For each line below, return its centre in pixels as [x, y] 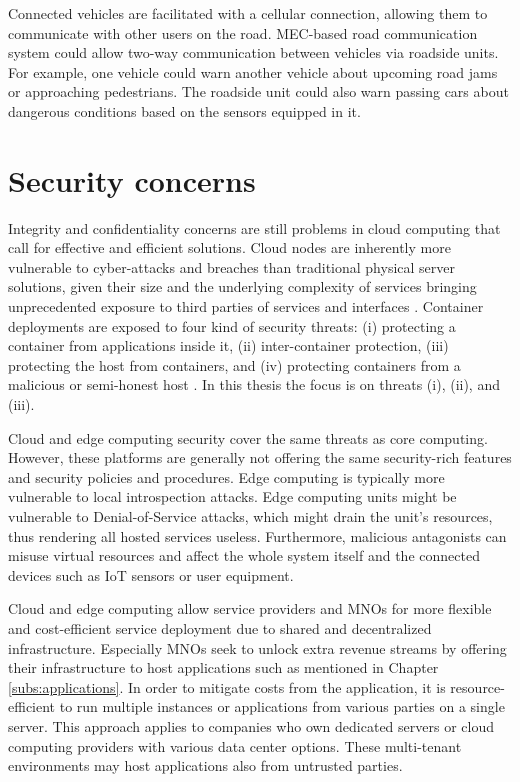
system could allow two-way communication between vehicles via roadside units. [253, 52]
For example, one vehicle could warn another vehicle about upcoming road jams [253, 71]
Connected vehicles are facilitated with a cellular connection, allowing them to [248, 13]
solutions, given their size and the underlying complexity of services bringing [242, 286]
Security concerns [132, 179]
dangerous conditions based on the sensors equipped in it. [184, 110]
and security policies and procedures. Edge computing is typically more [226, 476]
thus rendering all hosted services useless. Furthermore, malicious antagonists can [257, 535]
